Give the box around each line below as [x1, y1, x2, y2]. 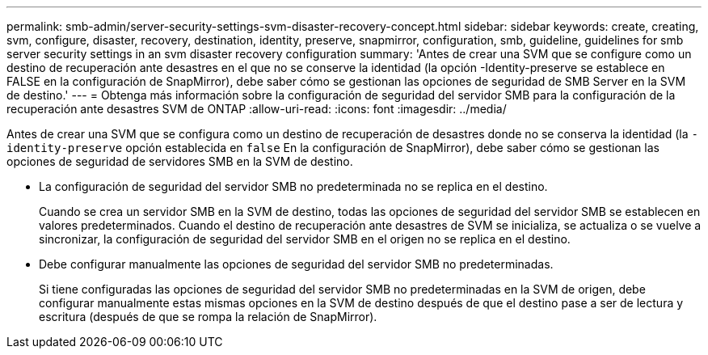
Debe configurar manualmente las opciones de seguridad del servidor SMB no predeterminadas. [39, 257, 554, 271]
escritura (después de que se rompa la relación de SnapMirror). [39, 310, 377, 323]
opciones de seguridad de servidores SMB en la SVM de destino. [6, 154, 353, 168]
